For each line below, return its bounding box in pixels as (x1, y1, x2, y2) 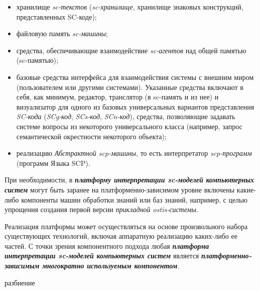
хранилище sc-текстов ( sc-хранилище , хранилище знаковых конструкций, (16, 2, 243, 12)
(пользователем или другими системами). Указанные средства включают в (16, 81, 243, 92)
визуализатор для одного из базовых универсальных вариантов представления (16, 101, 254, 112)
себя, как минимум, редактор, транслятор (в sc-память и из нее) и (16, 91, 219, 102)
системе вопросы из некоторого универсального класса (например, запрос (16, 121, 242, 131)
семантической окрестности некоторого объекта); (16, 131, 167, 141)
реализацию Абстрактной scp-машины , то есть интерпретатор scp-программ (16, 148, 252, 158)
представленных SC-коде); (16, 11, 97, 22)
